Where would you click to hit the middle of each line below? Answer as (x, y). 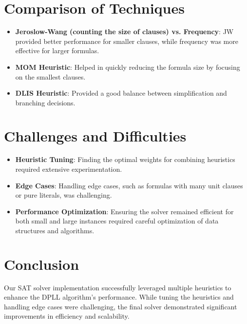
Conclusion (42, 264)
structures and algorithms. (55, 230)
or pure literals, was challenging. (64, 195)
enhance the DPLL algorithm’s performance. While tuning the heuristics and (119, 297)
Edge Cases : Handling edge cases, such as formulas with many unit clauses (129, 185)
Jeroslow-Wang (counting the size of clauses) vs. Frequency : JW (124, 31)
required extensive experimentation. (69, 169)
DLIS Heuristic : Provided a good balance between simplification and (121, 93)
